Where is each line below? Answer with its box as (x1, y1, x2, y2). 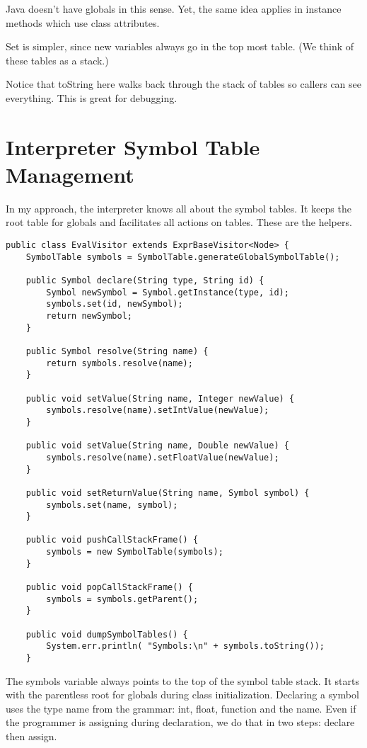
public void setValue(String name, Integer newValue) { (25, 393, 295, 404)
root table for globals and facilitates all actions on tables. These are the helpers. (6, 215, 352, 229)
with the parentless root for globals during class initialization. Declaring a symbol (6, 687, 359, 702)
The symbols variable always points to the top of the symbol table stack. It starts (6, 673, 359, 688)
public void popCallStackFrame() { (25, 582, 193, 593)
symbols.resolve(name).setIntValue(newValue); (46, 405, 269, 416)
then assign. (6, 729, 57, 744)
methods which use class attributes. (6, 15, 160, 30)
